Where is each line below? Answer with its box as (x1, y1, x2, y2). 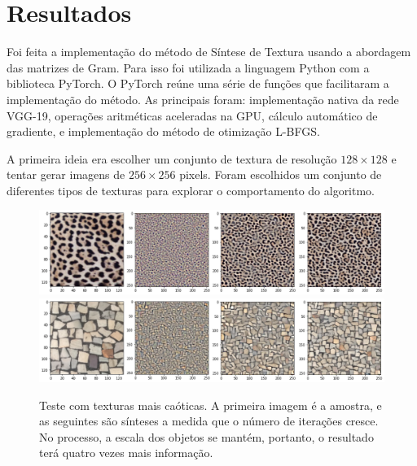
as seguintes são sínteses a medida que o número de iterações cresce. (39, 412, 379, 429)
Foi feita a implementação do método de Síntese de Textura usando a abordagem (7, 43, 411, 60)
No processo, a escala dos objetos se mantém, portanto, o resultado (39, 428, 374, 445)
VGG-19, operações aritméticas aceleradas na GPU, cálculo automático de (7, 107, 378, 124)
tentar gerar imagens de (7, 166, 125, 183)
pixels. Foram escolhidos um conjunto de (179, 166, 382, 183)
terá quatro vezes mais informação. (39, 444, 213, 461)
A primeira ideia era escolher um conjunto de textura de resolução (7, 150, 337, 167)
